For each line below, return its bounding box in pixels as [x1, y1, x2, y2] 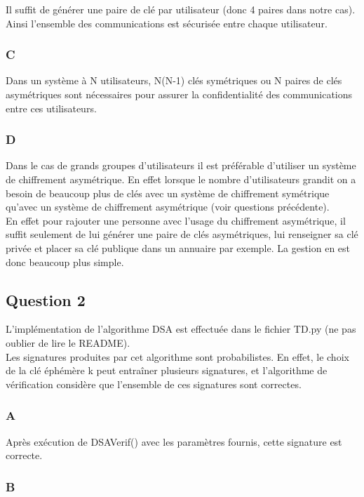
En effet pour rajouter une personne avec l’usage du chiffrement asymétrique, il [6, 213, 346, 227]
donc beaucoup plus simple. [6, 254, 124, 269]
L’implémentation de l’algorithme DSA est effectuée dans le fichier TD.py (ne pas [6, 322, 356, 336]
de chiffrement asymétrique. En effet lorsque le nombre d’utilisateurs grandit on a [6, 172, 356, 186]
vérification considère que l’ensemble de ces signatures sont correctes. [6, 376, 302, 391]
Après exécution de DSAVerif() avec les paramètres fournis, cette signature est [6, 434, 342, 449]
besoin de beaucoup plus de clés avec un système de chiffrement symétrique [6, 185, 330, 200]
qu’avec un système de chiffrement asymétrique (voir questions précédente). [6, 199, 330, 214]
